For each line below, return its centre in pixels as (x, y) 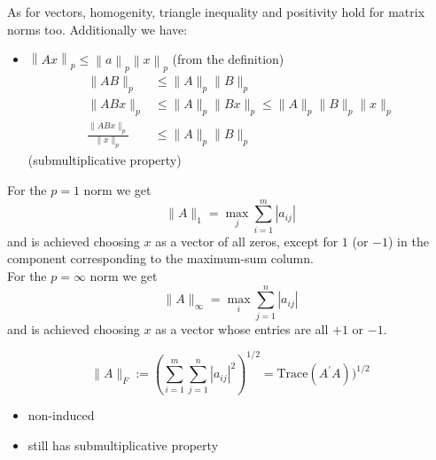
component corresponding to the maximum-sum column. (160, 258)
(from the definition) (228, 59)
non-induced (61, 415)
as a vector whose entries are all (242, 328)
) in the (409, 241)
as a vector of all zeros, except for (247, 241)
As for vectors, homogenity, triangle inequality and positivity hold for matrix (216, 12)
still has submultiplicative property (123, 445)
